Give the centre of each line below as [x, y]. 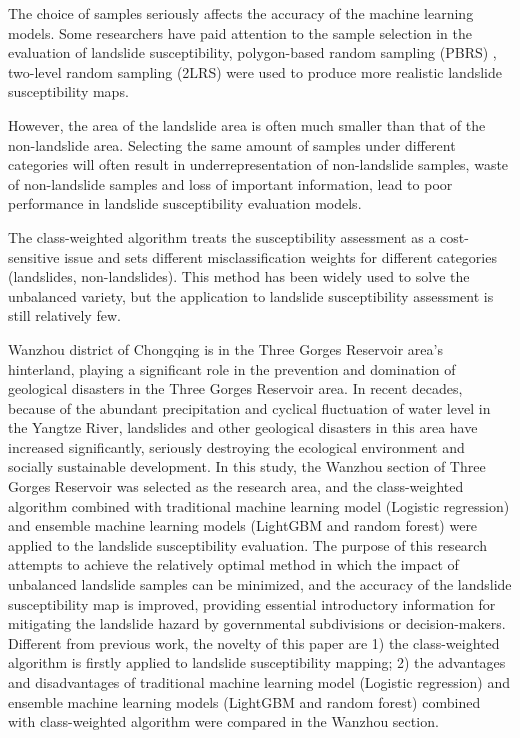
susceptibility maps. [68, 91]
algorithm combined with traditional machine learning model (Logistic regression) [259, 505]
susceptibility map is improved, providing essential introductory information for [252, 603]
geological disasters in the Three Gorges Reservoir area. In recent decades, [235, 388]
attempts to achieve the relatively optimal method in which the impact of [233, 564]
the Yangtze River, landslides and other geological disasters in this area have [243, 427]
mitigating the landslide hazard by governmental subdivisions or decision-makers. [257, 623]
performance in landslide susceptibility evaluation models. [185, 203]
